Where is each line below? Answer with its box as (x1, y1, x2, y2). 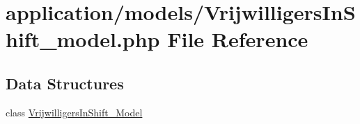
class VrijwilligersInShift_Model (6, 105, 143, 119)
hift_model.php (6, 25, 160, 53)
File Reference (167, 25, 308, 53)
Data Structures (6, 72, 124, 94)
